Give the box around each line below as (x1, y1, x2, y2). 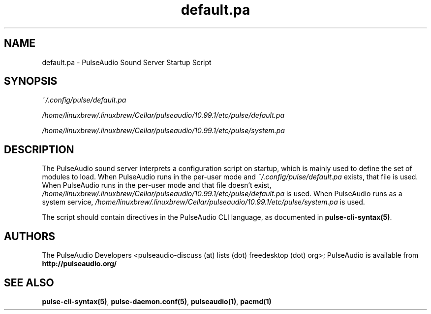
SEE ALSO (4, 276, 54, 289)
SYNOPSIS (4, 75, 58, 88)
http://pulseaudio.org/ (42, 259, 117, 268)
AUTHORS (4, 230, 56, 243)
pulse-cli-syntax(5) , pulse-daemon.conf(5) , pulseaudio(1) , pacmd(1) (42, 297, 272, 306)
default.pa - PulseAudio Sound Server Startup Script (42, 58, 212, 67)
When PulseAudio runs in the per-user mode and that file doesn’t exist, (42, 181, 272, 190)
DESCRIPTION (4, 143, 74, 156)
